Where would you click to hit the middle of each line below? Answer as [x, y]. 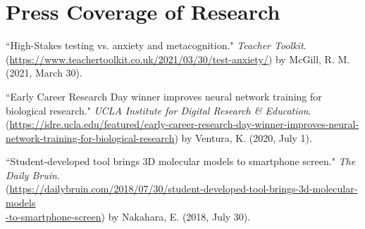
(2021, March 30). [44, 73]
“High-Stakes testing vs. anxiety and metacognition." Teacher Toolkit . [156, 45]
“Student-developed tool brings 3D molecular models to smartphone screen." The [181, 161]
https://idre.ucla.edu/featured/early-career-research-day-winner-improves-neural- [184, 124]
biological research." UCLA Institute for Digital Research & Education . [159, 110]
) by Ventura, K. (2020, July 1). [243, 137]
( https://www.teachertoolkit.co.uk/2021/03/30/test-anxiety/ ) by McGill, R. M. [178, 59]
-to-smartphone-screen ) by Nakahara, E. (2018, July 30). [128, 216]
